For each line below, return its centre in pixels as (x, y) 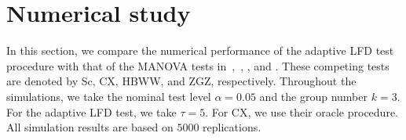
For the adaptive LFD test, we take (91, 111)
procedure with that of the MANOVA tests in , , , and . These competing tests (198, 65)
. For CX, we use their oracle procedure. (302, 111)
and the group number (313, 96)
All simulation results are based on (90, 127)
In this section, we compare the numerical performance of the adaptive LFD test (200, 50)
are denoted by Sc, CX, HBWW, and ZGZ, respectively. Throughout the (181, 81)
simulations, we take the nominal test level (109, 96)
